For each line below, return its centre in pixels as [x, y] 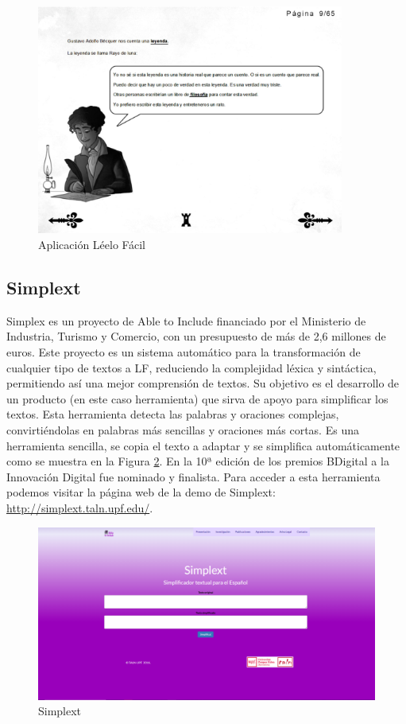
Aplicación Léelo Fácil [92, 245]
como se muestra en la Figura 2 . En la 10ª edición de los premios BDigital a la [198, 461]
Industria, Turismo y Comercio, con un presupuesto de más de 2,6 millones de [196, 336]
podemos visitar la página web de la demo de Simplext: [141, 492]
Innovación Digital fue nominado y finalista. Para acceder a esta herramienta [193, 476]
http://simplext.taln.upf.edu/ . [80, 507]
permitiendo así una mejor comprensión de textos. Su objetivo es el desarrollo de [203, 383]
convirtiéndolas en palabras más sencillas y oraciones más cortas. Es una [183, 429]
